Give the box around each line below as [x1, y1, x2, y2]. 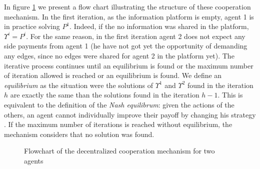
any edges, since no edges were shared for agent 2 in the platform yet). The [4, 50, 234, 60]
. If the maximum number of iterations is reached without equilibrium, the [4, 119, 232, 129]
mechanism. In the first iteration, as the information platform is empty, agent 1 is [4, 11, 254, 21]
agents [24, 155, 43, 165]
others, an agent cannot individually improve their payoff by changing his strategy [4, 109, 256, 119]
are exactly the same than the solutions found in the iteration [10, 89, 199, 100]
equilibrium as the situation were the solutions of [4, 79, 153, 90]
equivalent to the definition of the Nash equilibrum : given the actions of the [4, 99, 234, 109]
